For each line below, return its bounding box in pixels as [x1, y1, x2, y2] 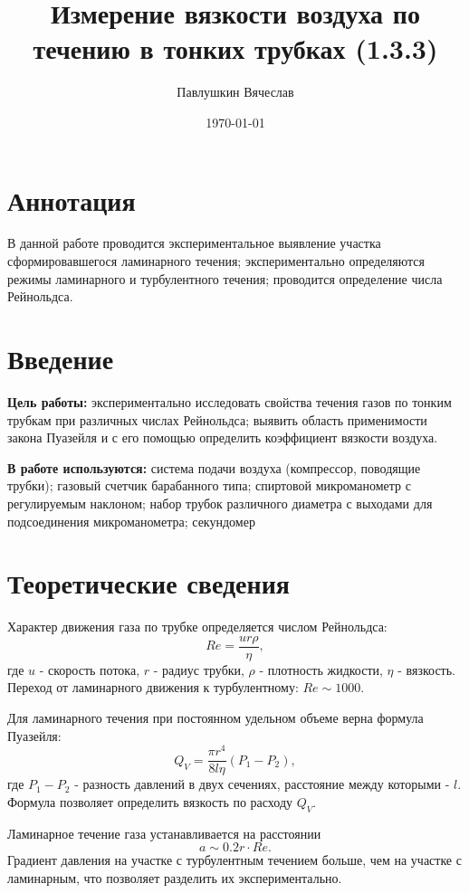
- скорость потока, [39, 660, 140, 679]
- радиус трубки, [153, 660, 244, 679]
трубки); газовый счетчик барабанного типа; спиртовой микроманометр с [7, 476, 411, 495]
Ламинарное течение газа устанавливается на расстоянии [7, 823, 321, 842]
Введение [7, 340, 114, 376]
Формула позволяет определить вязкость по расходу [7, 792, 293, 811]
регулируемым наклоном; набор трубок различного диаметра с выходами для [7, 493, 433, 512]
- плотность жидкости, [259, 660, 383, 679]
